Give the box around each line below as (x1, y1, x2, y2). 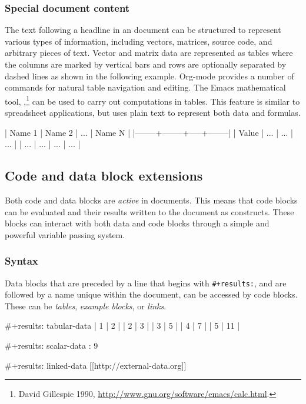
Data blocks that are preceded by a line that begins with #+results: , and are (5, 276, 287, 289)
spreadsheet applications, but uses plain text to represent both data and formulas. (5, 106, 301, 119)
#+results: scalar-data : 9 (5, 339, 98, 352)
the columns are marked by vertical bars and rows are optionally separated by (5, 58, 287, 70)
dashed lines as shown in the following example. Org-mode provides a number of (5, 69, 294, 82)
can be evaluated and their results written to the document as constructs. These (5, 205, 294, 218)
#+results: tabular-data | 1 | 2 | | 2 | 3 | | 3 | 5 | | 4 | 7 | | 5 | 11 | (5, 319, 240, 332)
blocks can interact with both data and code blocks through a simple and (5, 217, 270, 229)
